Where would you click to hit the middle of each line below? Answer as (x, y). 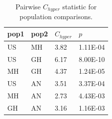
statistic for (79, 6)
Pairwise (28, 6)
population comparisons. (56, 16)
